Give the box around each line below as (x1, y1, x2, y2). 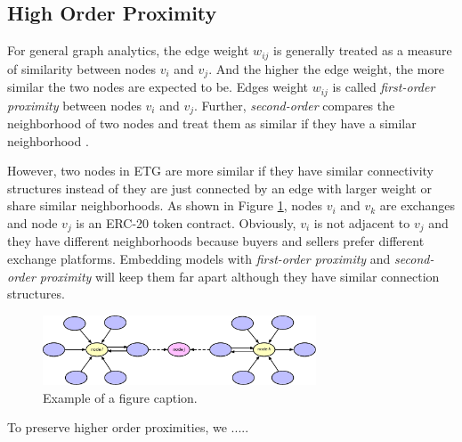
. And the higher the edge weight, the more (208, 59, 445, 78)
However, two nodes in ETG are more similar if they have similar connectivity (7, 161, 434, 180)
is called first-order (332, 78, 435, 96)
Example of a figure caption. (43, 388, 198, 406)
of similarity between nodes (7, 59, 157, 78)
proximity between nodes (7, 95, 142, 114)
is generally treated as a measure (273, 41, 452, 60)
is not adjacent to (313, 213, 410, 232)
